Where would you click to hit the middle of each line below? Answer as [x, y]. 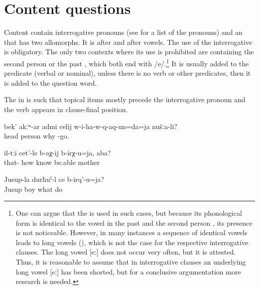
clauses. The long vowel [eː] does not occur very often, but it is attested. [126, 252]
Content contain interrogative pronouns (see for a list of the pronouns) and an [123, 32]
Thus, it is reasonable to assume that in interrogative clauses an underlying [131, 262]
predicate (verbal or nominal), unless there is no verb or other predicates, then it [128, 73]
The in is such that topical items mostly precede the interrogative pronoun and [125, 99]
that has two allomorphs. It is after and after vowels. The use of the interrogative [128, 42]
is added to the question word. [51, 82]
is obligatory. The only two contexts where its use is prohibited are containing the [129, 52]
